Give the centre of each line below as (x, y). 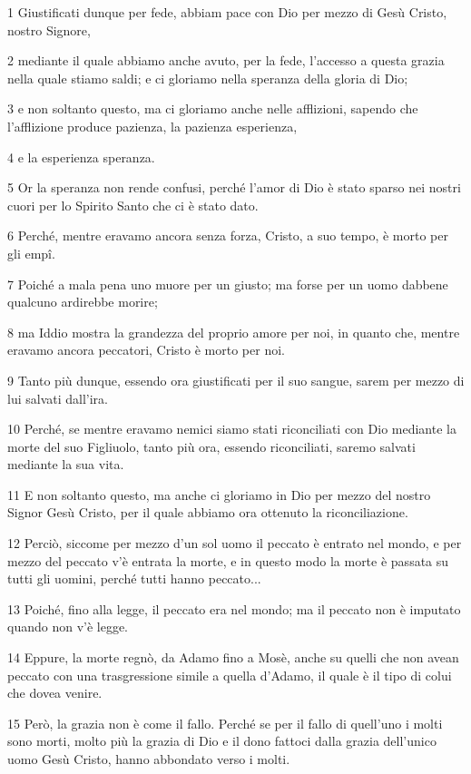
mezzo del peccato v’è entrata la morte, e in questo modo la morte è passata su (228, 560)
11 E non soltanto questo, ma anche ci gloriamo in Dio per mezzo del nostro (219, 494)
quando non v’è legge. (68, 627)
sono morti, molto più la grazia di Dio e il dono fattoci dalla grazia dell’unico (222, 741)
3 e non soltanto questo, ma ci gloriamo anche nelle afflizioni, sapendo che (213, 108)
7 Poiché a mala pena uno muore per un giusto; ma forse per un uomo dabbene (228, 284)
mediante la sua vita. (66, 464)
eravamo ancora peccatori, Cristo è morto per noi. (146, 350)
